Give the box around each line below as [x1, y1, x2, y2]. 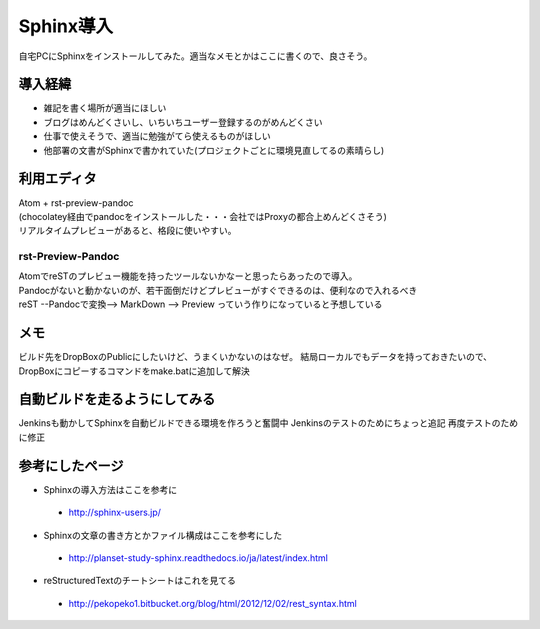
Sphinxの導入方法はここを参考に [43, 483, 178, 495]
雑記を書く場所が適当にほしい [43, 102, 167, 114]
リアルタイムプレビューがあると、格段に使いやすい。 [18, 225, 237, 237]
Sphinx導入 [18, 15, 114, 37]
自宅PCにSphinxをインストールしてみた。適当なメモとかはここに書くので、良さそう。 [18, 50, 373, 62]
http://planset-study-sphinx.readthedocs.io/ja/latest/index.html [68, 551, 329, 564]
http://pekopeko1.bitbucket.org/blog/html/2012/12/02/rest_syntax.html [68, 597, 357, 609]
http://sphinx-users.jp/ [68, 506, 162, 519]
